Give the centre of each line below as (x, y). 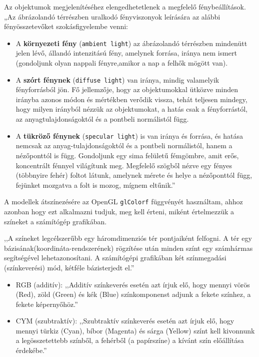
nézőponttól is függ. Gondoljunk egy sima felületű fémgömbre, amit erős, (127, 155)
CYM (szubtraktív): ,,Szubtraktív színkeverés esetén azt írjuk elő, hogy (125, 321)
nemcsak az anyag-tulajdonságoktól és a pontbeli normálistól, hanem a (124, 145)
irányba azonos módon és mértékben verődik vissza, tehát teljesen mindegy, (131, 99)
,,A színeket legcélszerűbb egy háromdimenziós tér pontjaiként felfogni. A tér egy (128, 238)
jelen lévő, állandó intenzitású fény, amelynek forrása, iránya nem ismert (126, 53)
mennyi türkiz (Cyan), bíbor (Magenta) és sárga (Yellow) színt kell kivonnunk (135, 330)
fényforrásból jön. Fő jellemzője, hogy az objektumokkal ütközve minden (127, 89)
